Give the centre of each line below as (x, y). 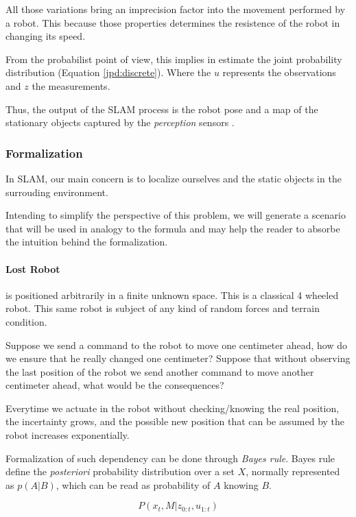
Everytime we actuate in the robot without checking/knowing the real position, (173, 408)
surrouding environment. (57, 192)
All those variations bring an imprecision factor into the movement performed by (176, 9)
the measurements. (71, 85)
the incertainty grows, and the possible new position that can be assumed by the (175, 421)
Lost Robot (33, 268)
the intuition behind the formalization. (87, 242)
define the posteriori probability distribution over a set (120, 471)
